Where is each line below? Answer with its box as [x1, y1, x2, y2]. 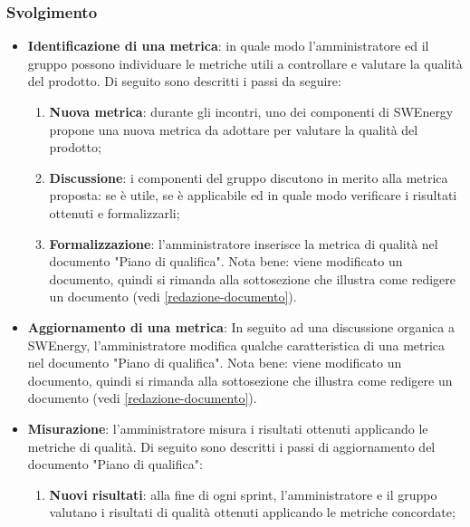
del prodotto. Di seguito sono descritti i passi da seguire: [27, 72, 341, 91]
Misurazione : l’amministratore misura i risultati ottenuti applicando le [27, 418, 428, 437]
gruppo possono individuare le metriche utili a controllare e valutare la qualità [27, 53, 463, 72]
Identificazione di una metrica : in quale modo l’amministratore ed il [27, 36, 429, 55]
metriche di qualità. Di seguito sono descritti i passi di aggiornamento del [27, 436, 436, 455]
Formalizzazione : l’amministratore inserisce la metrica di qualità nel [49, 234, 438, 253]
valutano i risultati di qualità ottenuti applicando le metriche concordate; [49, 503, 456, 522]
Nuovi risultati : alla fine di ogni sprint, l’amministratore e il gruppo [49, 484, 437, 503]
